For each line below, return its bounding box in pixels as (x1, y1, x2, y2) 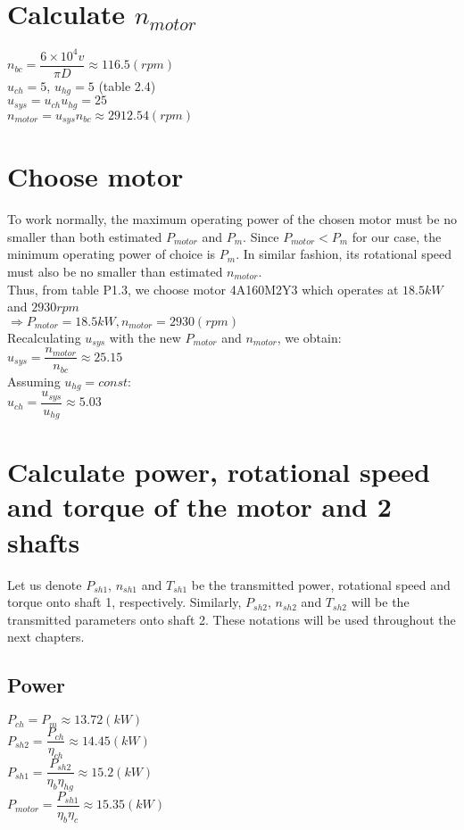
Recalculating (7, 328, 81, 346)
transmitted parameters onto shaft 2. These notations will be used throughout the (7, 610, 456, 628)
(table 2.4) (98, 76, 156, 95)
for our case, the (352, 227, 442, 245)
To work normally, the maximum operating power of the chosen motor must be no (7, 210, 457, 228)
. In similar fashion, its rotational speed (236, 245, 452, 263)
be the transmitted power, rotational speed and (191, 575, 451, 593)
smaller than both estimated (7, 227, 162, 245)
